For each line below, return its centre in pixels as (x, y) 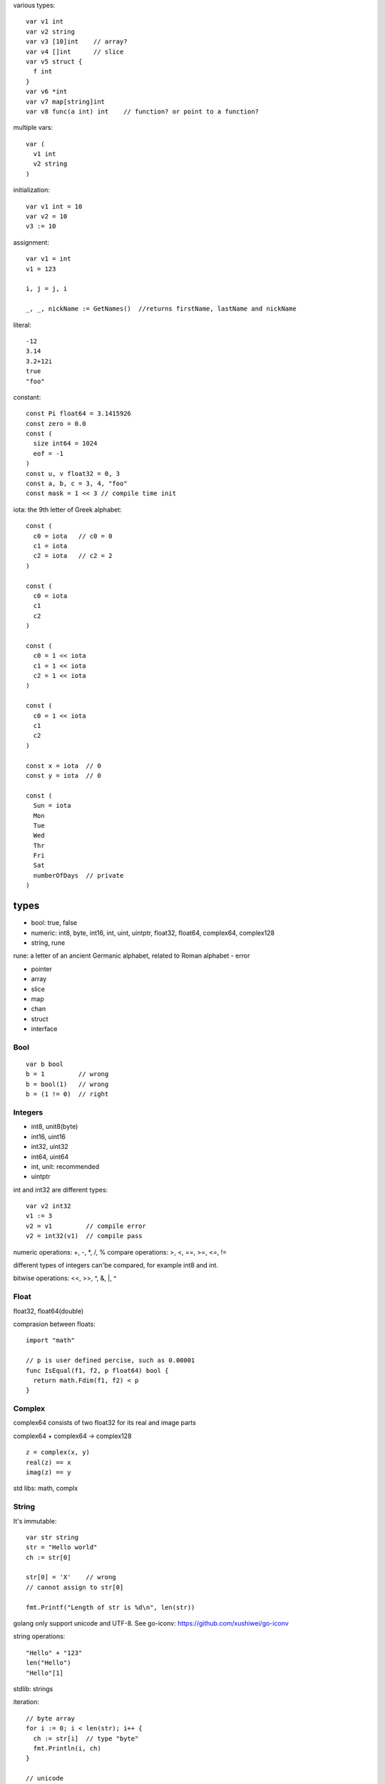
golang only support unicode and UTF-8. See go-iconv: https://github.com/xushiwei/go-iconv (151, 1623)
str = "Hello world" (62, 1547)
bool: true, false (54, 923)
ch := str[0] (48, 1557)
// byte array (50, 1718)
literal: (22, 325)
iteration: (26, 1702)
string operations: (39, 1636)
